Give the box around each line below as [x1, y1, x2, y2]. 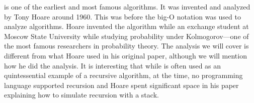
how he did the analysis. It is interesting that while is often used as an [4, 60, 221, 70]
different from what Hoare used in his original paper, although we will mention [4, 50, 247, 60]
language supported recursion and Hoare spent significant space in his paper [4, 79, 239, 90]
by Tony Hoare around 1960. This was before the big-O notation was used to [4, 11, 241, 21]
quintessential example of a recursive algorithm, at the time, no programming [4, 70, 243, 80]
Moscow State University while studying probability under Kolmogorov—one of [4, 30, 249, 41]
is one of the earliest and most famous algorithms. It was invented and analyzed [4, 1, 250, 11]
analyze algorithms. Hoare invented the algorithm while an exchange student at [4, 21, 249, 31]
